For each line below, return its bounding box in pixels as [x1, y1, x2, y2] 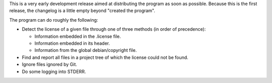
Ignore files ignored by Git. [22, 61, 78, 67]
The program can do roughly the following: [9, 17, 98, 23]
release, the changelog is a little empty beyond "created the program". [9, 8, 156, 14]
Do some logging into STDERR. [22, 68, 86, 74]
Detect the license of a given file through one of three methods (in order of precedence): [22, 26, 206, 32]
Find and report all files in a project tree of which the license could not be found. [22, 54, 188, 60]
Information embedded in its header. [34, 40, 110, 46]
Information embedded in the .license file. [34, 33, 121, 39]
